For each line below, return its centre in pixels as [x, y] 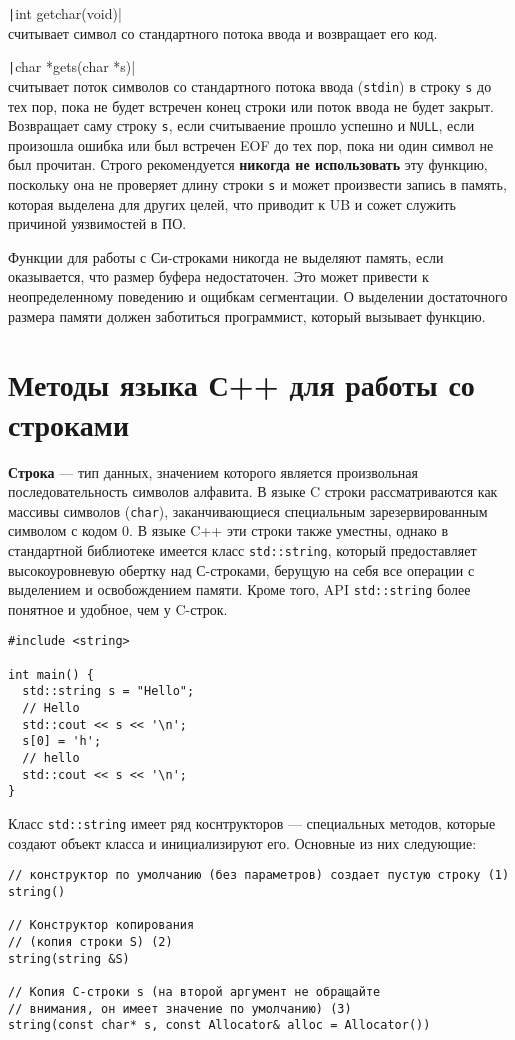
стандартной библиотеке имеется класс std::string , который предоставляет [242, 549]
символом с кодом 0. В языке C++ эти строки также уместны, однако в [228, 530]
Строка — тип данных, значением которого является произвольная [213, 471]
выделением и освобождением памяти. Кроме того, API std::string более [239, 589]
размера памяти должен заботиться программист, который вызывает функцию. [247, 315]
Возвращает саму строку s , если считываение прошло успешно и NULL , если [241, 125]
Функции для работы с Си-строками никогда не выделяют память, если [226, 256]
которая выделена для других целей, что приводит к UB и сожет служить [232, 203]
